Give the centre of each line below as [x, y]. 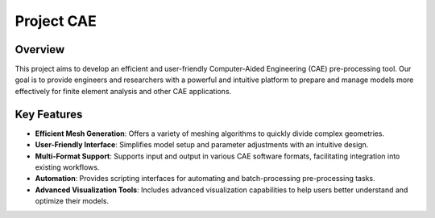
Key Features [49, 114]
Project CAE [56, 21]
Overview [40, 49]
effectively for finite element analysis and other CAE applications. [123, 91]
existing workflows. [67, 167]
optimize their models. [72, 201]
